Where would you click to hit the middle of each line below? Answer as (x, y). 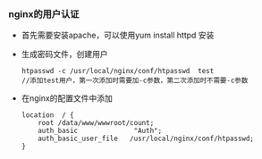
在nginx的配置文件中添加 (67, 98)
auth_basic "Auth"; (100, 131)
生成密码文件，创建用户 (64, 54)
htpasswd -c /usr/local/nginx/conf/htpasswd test (118, 71)
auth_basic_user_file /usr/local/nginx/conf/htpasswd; (146, 139)
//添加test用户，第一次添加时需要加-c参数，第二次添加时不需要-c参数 (135, 81)
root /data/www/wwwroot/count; (96, 123)
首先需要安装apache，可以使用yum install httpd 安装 (118, 35)
